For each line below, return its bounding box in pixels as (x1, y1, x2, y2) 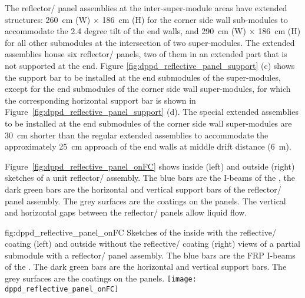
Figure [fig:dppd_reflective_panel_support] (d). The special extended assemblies (5, 105, 299, 118)
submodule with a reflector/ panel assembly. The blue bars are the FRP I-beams (5, 249, 296, 261)
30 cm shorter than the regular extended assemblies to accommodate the (5, 128, 268, 141)
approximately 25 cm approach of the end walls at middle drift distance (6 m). (5, 140, 291, 153)
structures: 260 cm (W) (5, 13, 91, 25)
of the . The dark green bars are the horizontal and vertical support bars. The (5, 260, 287, 273)
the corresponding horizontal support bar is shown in (5, 94, 196, 106)
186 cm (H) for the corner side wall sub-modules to (102, 13, 288, 25)
